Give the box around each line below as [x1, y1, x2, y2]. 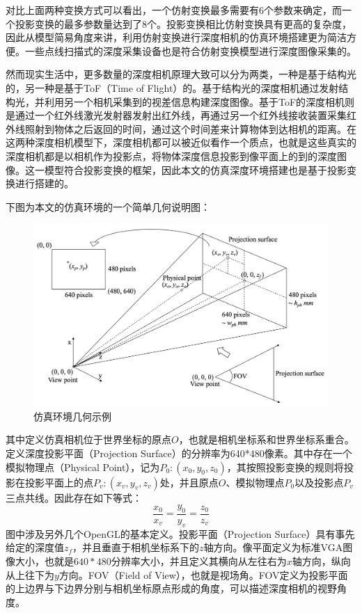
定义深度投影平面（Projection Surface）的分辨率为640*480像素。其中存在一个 [6, 446, 352, 461]
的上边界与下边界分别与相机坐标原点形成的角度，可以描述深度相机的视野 [6, 581, 337, 596]
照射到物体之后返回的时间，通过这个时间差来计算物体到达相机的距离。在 [24, 121, 356, 136]
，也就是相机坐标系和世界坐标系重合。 [178, 432, 354, 447]
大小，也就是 [15, 554, 74, 568]
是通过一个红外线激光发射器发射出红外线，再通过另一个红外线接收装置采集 [6, 108, 347, 122]
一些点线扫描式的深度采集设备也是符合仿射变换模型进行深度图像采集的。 [24, 43, 356, 58]
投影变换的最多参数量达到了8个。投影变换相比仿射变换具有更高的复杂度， [15, 16, 352, 31]
